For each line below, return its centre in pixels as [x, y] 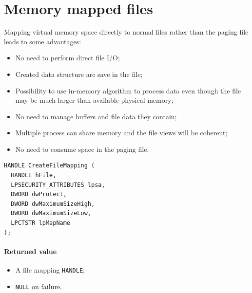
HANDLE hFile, [34, 175]
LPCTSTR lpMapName [41, 223]
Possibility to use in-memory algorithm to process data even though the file [128, 90]
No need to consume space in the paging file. [82, 149]
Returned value [30, 251]
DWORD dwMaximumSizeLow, [51, 213]
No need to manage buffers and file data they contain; [96, 116]
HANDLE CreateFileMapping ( [49, 166]
